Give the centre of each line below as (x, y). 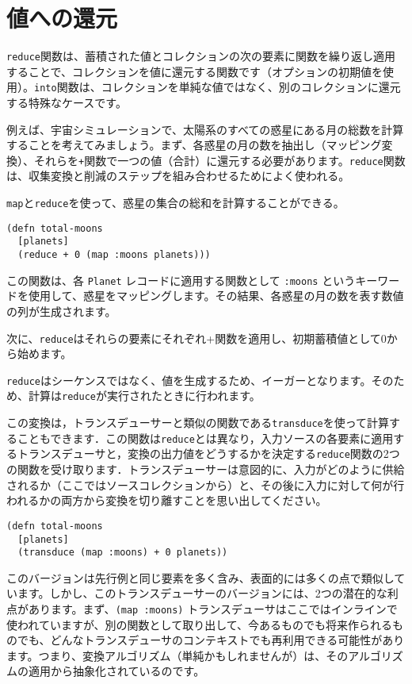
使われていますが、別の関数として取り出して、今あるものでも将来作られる (200, 624)
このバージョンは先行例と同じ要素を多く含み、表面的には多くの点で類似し (200, 577)
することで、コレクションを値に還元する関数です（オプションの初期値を (195, 71)
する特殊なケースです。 (67, 103)
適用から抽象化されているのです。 (116, 671)
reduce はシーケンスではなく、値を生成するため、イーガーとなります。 (189, 380)
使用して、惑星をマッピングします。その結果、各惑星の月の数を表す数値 (216, 296)
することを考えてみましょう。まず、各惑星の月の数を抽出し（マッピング (194, 145)
